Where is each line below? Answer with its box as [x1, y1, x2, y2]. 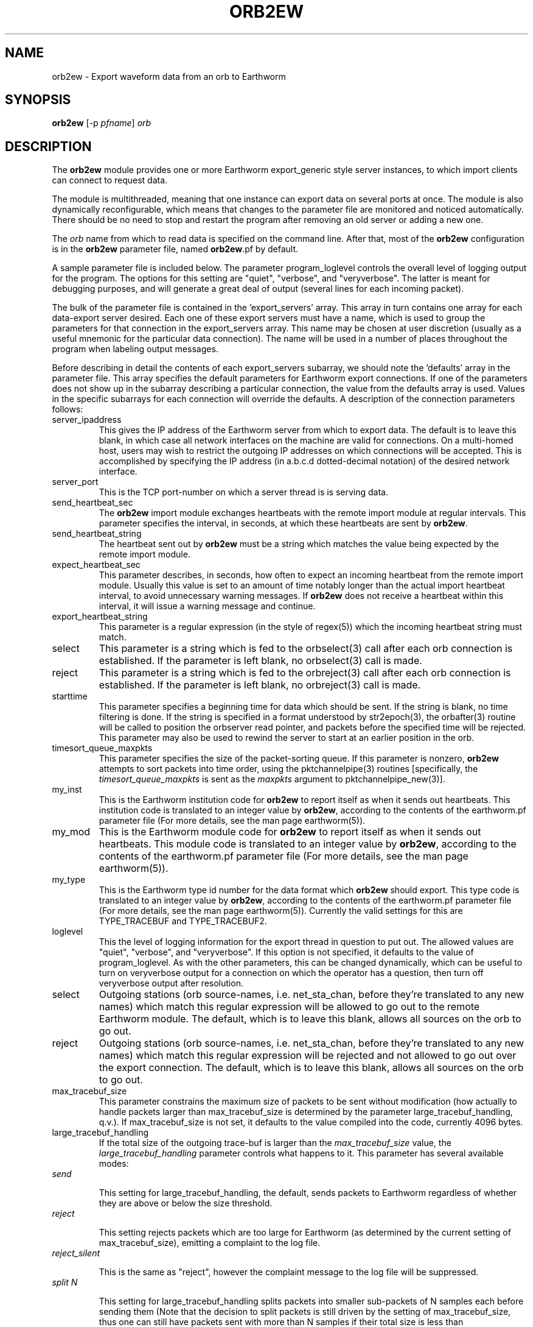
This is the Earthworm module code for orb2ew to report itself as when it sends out [99, 826, 481, 838]
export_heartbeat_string [52, 611, 148, 622]
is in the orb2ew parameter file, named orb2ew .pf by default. [52, 244, 298, 255]
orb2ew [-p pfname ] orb [52, 118, 152, 129]
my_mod [52, 826, 91, 838]
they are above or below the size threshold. [99, 1198, 273, 1209]
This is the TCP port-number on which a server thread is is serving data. [99, 487, 389, 498]
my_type [52, 874, 86, 885]
